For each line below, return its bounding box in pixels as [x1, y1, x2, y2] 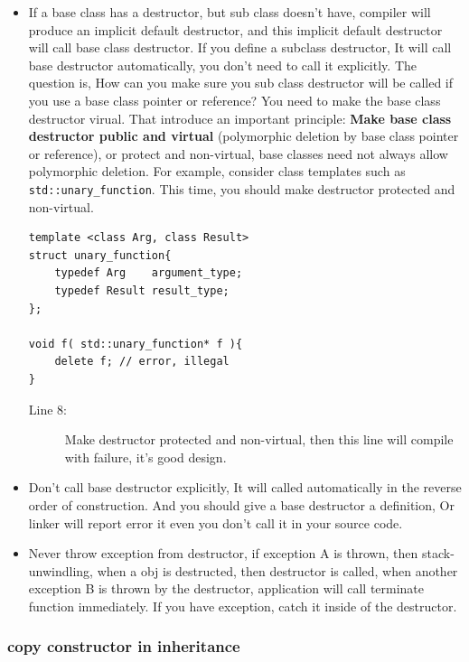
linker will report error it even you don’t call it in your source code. [28, 513, 403, 532]
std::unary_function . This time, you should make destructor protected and [28, 179, 455, 198]
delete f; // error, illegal [54, 355, 230, 368]
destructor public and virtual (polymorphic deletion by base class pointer [28, 126, 459, 145]
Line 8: [28, 399, 67, 418]
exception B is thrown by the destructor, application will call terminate [28, 579, 425, 598]
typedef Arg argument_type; [54, 266, 243, 280]
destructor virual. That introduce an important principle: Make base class [28, 108, 452, 127]
